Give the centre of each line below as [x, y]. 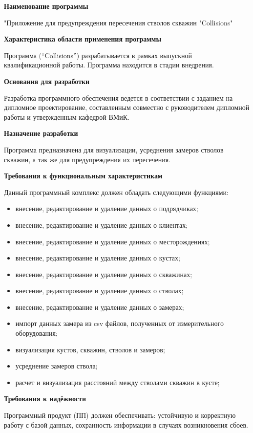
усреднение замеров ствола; [56, 366]
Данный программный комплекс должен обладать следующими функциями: [116, 192]
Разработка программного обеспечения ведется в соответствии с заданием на [118, 97]
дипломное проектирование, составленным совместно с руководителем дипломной [127, 107]
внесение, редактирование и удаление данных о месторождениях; [113, 241]
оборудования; [36, 333]
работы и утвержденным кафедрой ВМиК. [67, 117]
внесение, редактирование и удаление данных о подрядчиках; [107, 208]
